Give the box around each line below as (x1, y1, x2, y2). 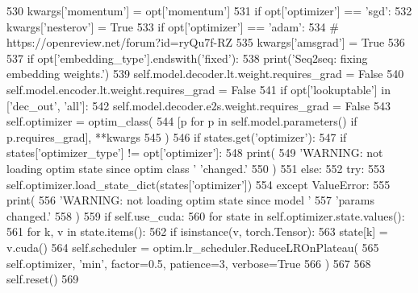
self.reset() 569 (6, 270, 79, 287)
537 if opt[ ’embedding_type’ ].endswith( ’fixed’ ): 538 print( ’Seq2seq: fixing (6, 49, 368, 66)
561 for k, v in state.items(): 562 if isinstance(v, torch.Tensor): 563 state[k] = (6, 223, 388, 240)
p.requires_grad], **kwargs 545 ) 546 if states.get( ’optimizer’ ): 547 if (6, 128, 347, 145)
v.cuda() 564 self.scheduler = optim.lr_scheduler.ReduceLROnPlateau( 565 (6, 238, 379, 255)
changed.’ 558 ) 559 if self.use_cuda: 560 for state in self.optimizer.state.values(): (6, 207, 405, 224)
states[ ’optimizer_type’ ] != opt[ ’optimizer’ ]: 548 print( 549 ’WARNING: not (6, 144, 383, 161)
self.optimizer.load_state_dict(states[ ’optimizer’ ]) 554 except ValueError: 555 (6, 175, 391, 192)
